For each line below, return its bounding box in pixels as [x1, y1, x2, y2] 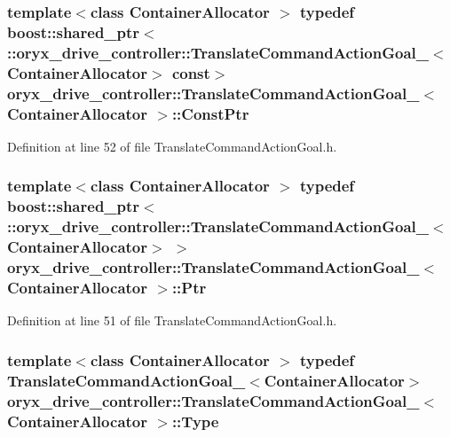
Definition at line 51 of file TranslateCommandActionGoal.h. [7, 311, 337, 330]
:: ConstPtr [171, 102, 249, 124]
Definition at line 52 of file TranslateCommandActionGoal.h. [7, 137, 337, 155]
